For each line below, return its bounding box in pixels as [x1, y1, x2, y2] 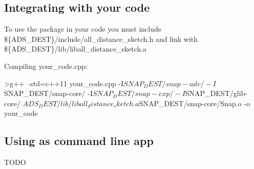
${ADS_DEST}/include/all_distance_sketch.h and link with [4, 33, 198, 44]
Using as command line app [4, 133, 154, 149]
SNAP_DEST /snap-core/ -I [4, 88, 93, 99]
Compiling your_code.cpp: [4, 60, 88, 71]
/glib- [229, 88, 248, 99]
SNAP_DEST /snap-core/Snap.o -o [139, 98, 250, 108]
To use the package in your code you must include [4, 23, 162, 34]
